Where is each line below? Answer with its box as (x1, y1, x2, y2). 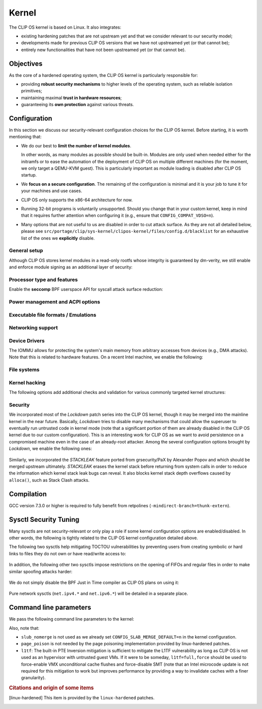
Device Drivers (9, 337, 45, 344)
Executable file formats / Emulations (9, 311, 97, 318)
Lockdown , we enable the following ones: (9, 445, 92, 452)
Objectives (9, 59, 43, 68)
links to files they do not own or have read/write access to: (9, 550, 126, 556)
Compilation (9, 490, 47, 498)
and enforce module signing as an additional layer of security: (9, 264, 133, 270)
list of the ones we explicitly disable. (21, 235, 95, 241)
